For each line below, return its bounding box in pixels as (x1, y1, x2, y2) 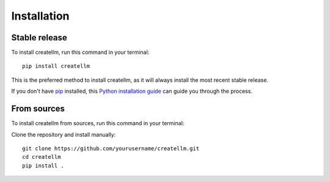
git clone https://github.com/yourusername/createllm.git (22, 145, 200, 152)
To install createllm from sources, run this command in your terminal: (11, 120, 185, 127)
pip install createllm (22, 63, 90, 70)
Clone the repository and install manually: (11, 131, 116, 138)
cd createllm (22, 153, 61, 161)
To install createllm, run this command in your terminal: (11, 49, 150, 56)
